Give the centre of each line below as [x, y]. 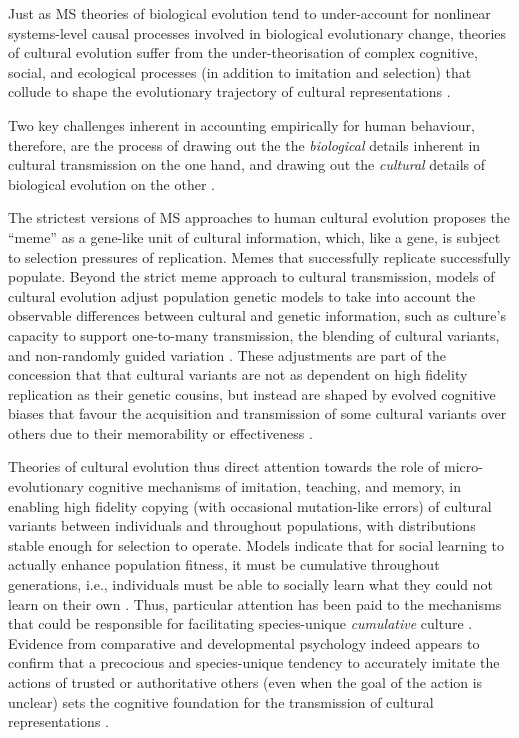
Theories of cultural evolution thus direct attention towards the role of [224, 466]
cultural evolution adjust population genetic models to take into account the [242, 295]
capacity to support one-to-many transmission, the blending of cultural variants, [254, 334]
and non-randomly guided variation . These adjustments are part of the [227, 354]
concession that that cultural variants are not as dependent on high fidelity [238, 374]
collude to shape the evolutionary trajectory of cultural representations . [229, 91]
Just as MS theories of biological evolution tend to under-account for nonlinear [249, 13]
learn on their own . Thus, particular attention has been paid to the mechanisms [255, 603]
